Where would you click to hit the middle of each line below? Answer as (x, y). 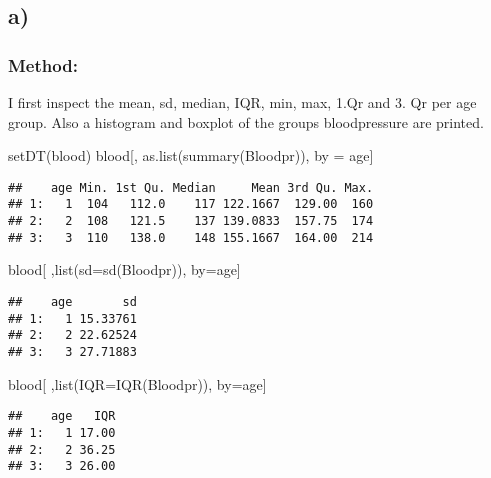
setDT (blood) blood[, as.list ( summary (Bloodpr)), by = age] (191, 155)
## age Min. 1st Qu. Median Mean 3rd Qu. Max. (191, 187)
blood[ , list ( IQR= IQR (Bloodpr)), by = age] (137, 383)
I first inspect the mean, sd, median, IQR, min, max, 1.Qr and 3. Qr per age (242, 102)
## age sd (72, 302)
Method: (43, 64)
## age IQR (62, 416)
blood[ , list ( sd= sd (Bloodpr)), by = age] (124, 269)
